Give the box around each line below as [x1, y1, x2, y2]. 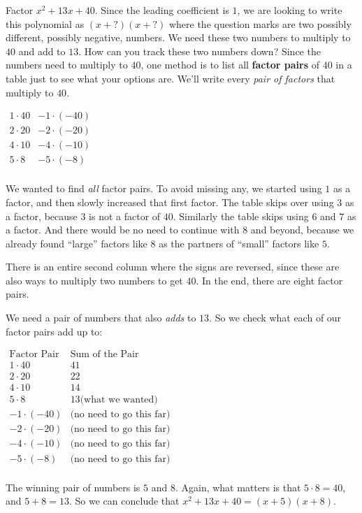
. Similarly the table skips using [173, 208, 309, 223]
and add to [18, 43, 66, 58]
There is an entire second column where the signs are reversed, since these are [6, 259, 340, 274]
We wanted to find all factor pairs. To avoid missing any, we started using [6, 181, 322, 196]
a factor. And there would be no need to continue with [6, 222, 240, 237]
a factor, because [6, 208, 78, 223]
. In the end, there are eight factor [196, 273, 343, 287]
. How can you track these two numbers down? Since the [78, 43, 321, 58]
